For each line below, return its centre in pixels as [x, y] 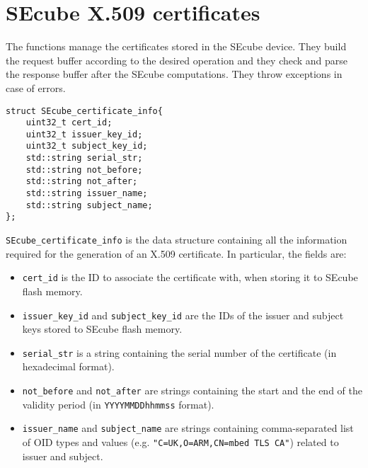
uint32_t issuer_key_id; [84, 134]
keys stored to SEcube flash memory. [102, 329]
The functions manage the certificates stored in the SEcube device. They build [176, 46]
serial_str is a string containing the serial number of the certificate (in [179, 352]
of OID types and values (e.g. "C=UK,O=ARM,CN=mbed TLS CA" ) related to [180, 442]
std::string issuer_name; [87, 194]
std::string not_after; [82, 182]
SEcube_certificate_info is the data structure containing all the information [177, 240]
